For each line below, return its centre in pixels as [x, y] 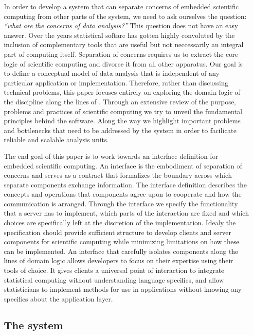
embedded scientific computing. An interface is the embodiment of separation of [123, 165]
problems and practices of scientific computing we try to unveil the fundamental [123, 111]
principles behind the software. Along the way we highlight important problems [122, 121]
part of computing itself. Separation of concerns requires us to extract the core [121, 54]
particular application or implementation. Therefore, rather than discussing [116, 82]
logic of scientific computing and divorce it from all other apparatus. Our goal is [123, 63]
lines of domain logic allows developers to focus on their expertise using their [118, 260]
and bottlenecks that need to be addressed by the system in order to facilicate [120, 130]
